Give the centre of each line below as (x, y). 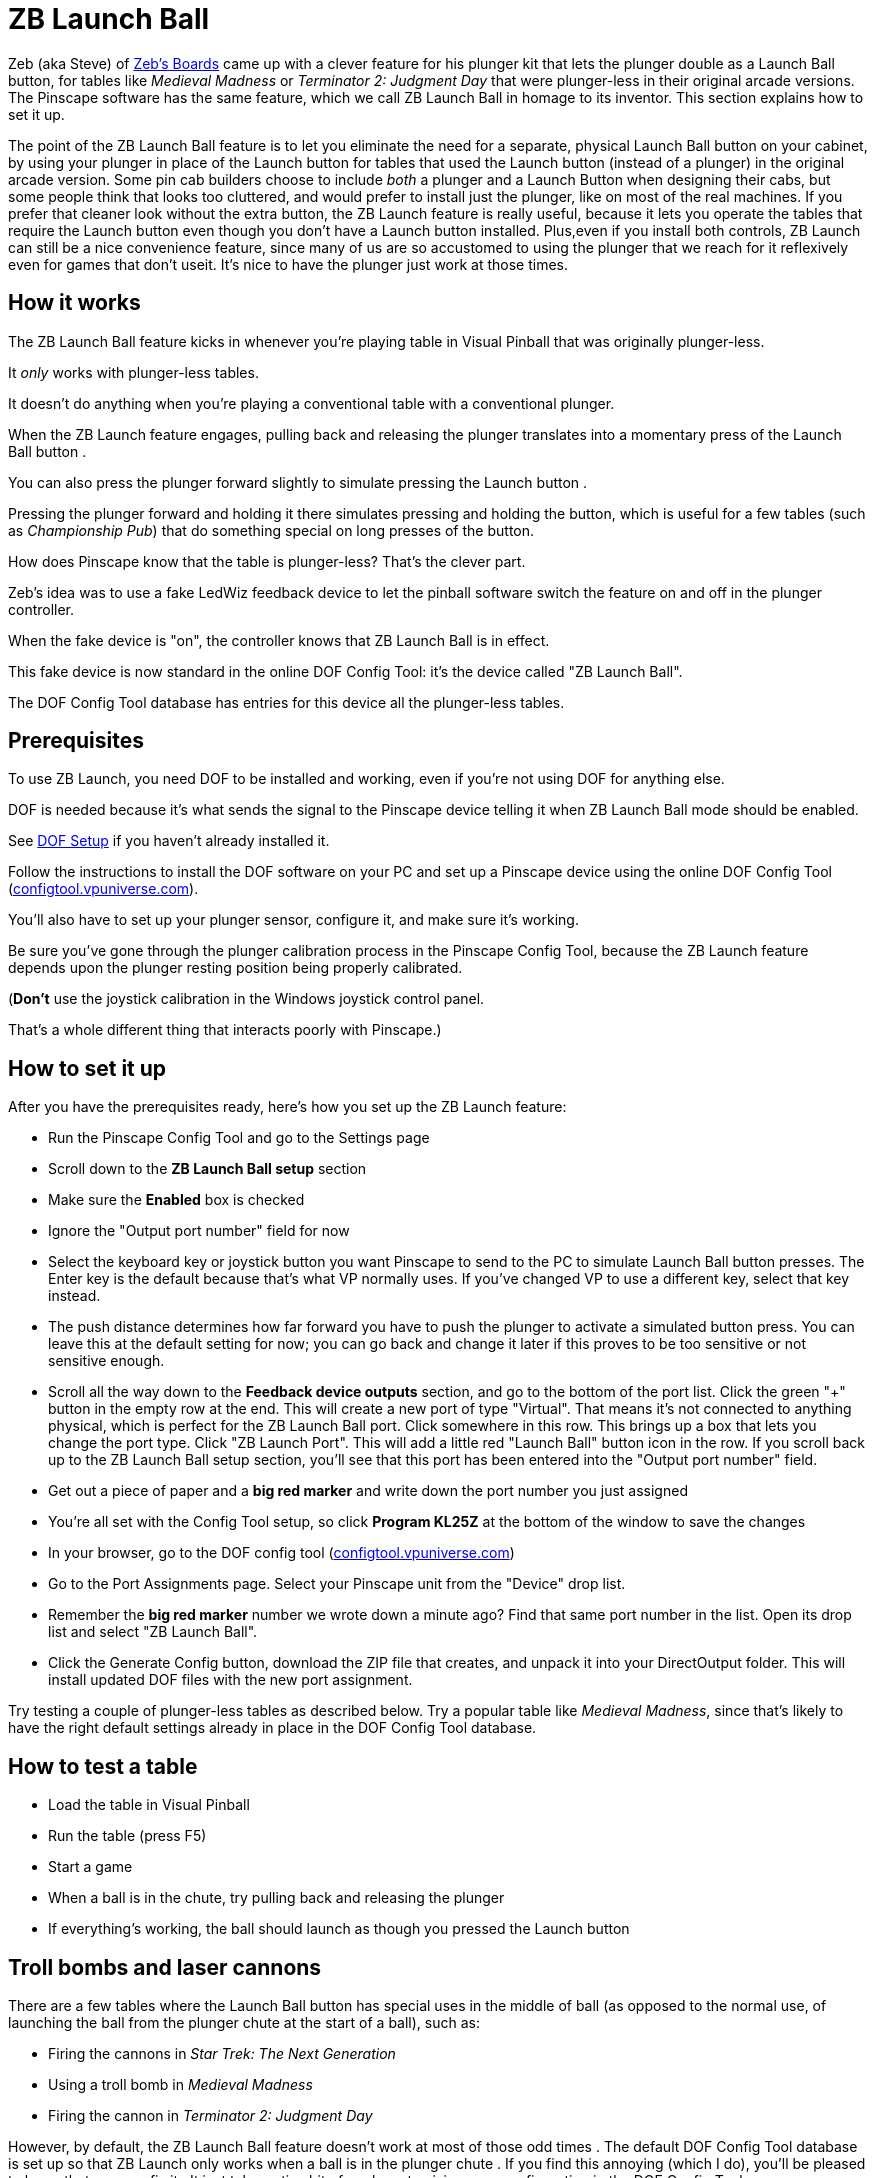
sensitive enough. (106, 1361)
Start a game (90, 1867)
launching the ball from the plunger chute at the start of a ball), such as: (244, 2022)
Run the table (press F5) (127, 1836)
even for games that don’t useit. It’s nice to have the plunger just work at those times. (288, 264)
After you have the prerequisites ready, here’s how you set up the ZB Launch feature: (287, 1107)
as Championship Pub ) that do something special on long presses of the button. (271, 530)
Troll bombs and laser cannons (165, 1967)
